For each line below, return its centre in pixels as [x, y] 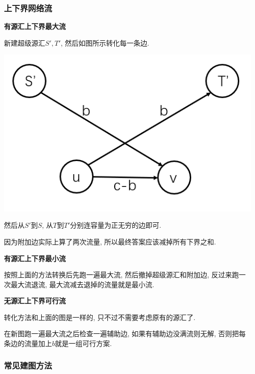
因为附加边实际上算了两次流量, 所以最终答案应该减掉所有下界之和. [110, 241]
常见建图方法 [28, 365]
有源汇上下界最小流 [35, 258]
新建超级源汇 [25, 42]
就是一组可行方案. [83, 343]
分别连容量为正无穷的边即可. [115, 225]
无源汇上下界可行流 [35, 301]
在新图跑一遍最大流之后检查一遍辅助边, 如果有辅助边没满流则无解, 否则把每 [125, 334]
